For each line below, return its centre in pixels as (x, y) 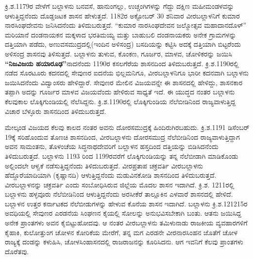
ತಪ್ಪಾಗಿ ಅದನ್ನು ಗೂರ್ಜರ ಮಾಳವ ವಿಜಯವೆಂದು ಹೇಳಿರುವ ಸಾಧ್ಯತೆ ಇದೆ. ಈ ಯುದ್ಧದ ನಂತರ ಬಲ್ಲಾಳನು (120, 92)
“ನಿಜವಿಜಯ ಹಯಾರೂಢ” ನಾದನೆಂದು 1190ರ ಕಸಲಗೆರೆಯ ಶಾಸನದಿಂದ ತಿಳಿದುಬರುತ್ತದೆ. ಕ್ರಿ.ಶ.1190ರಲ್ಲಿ (122, 63)
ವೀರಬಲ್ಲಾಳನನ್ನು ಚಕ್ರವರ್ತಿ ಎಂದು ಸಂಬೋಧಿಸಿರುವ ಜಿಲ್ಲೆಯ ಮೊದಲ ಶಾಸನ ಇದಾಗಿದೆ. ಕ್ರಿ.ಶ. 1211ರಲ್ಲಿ (120, 184)
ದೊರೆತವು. (17, 251)
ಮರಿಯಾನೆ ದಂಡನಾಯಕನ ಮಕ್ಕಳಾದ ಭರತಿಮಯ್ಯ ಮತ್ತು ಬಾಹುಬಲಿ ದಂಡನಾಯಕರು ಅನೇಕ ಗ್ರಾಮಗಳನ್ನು (121, 34)
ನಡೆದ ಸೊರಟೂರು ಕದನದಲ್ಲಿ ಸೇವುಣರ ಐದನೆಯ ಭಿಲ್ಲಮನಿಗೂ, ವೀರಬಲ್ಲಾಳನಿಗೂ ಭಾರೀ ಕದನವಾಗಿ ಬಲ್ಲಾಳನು (127, 73)
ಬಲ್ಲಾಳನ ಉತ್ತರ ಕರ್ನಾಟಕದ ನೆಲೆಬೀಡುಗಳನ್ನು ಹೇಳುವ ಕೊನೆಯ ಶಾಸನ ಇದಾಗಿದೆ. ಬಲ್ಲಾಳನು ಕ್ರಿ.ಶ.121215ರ (126, 203)
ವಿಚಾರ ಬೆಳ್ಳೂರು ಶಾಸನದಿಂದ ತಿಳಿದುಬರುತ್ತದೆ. (56, 111)
